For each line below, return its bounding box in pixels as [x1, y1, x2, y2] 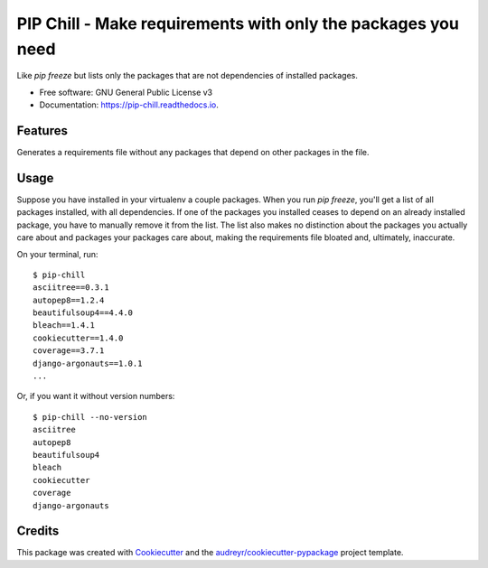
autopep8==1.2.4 [33, 294, 105, 305]
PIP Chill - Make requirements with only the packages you [16, 14, 460, 33]
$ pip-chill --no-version [33, 412, 148, 422]
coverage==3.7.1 [33, 346, 105, 356]
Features [16, 123, 68, 138]
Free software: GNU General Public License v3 [39, 87, 213, 98]
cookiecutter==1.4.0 [33, 332, 124, 343]
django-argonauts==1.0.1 [33, 358, 143, 368]
